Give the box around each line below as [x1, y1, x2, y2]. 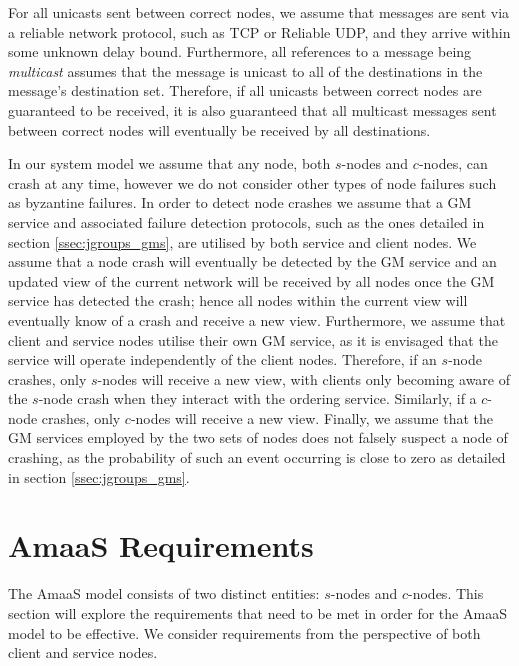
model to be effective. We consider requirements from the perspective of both [8, 622, 481, 643]
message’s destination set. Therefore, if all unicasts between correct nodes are [8, 80, 482, 101]
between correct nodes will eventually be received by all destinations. [8, 119, 431, 140]
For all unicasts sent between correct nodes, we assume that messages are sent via [8, 2, 510, 22]
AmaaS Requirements [8, 525, 314, 566]
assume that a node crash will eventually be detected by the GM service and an [8, 251, 497, 272]
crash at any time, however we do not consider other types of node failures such [8, 172, 497, 193]
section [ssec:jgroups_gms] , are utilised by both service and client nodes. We [8, 231, 477, 252]
